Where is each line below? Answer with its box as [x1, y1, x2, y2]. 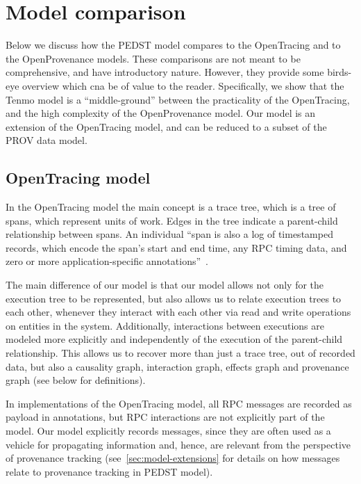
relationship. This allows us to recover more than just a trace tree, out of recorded [6, 346, 355, 360]
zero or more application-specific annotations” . [6, 254, 208, 268]
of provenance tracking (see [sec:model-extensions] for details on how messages [6, 451, 340, 465]
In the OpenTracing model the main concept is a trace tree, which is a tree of [6, 200, 336, 214]
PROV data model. [6, 133, 87, 147]
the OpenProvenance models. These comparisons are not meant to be [6, 51, 301, 65]
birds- [327, 65, 352, 79]
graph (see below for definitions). [6, 373, 146, 387]
